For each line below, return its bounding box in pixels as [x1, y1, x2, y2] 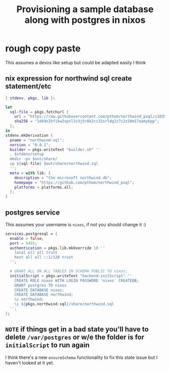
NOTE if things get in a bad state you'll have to [5, 325, 149, 334]
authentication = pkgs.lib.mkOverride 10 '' [10, 245, 105, 251]
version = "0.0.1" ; [10, 142, 51, 147]
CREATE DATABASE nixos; [14, 287, 65, 293]
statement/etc [5, 82, 52, 91]
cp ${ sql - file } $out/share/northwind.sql [10, 161, 99, 167]
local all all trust [14, 250, 58, 255]
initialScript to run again [5, 341, 90, 350]
